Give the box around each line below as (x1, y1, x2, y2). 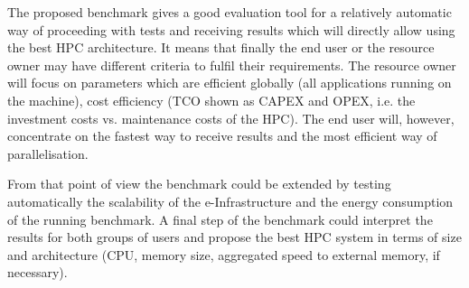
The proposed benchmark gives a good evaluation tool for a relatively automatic (7, 3, 452, 21)
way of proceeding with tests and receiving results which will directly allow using (7, 20, 455, 39)
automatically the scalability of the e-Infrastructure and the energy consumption (7, 191, 454, 210)
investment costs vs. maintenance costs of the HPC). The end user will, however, (7, 108, 455, 127)
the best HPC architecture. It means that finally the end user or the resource (7, 38, 435, 57)
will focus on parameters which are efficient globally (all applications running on (7, 73, 452, 92)
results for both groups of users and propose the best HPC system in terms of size (7, 228, 462, 246)
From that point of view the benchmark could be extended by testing (7, 174, 391, 193)
